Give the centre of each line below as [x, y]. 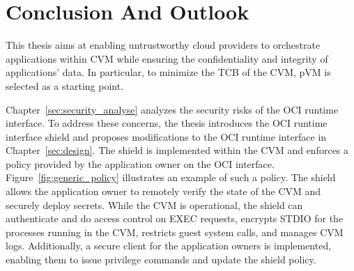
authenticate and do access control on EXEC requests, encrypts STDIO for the [175, 218]
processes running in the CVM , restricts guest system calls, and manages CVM [175, 232]
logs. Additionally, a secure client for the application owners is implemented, [169, 246]
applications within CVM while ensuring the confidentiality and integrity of [167, 58]
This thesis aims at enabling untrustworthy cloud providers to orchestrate [163, 45]
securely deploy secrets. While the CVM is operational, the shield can [154, 204]
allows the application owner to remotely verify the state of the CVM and [163, 191]
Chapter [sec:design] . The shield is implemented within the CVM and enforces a [177, 150]
